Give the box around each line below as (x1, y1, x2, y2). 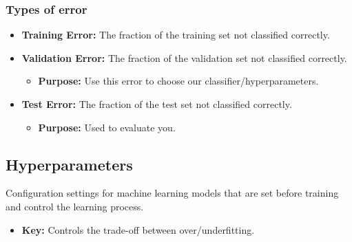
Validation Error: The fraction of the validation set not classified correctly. (21, 50, 347, 65)
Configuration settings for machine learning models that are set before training (6, 186, 339, 200)
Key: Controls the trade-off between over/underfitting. (21, 222, 255, 236)
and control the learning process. (6, 199, 144, 213)
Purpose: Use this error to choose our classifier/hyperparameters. (38, 74, 319, 88)
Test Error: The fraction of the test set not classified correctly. (21, 97, 292, 111)
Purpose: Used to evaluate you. (38, 120, 176, 134)
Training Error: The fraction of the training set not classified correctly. (21, 27, 330, 42)
